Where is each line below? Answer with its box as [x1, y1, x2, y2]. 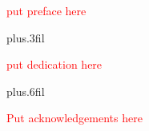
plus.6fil [6, 82, 45, 99]
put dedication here [6, 56, 103, 73]
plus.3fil [6, 29, 45, 46]
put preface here [6, 2, 87, 18]
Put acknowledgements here [6, 109, 143, 126]
